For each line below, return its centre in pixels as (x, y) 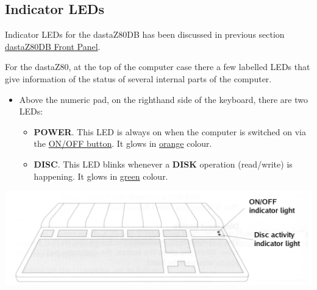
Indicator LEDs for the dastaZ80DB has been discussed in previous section (145, 34)
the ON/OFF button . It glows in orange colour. (123, 143)
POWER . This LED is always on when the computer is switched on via (170, 131)
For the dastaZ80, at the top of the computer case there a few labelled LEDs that (158, 67)
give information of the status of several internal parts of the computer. (138, 78)
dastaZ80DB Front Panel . (53, 46)
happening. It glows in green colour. (101, 176)
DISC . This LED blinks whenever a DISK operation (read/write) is (163, 164)
